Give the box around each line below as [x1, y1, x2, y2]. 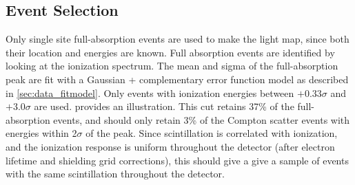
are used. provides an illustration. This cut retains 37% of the [34, 99, 294, 113]
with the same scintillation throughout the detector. [6, 166, 225, 181]
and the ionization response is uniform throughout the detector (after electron [6, 139, 335, 153]
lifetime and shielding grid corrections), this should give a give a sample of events [6, 153, 349, 167]
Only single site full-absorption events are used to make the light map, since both [6, 32, 349, 46]
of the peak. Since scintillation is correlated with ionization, [85, 126, 338, 140]
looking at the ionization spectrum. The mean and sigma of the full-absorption [6, 58, 338, 73]
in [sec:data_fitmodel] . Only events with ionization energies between [6, 85, 294, 100]
